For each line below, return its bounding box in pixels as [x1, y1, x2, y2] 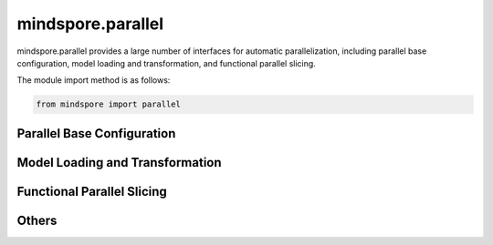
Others [16, 212, 58, 228]
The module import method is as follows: [16, 75, 171, 86]
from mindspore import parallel [36, 99, 182, 109]
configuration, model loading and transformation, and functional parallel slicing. [16, 57, 317, 68]
